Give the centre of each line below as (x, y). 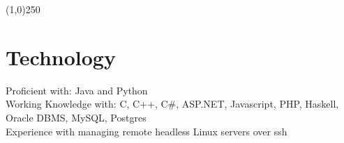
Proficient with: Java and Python (77, 90)
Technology (61, 57)
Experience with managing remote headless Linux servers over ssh (147, 131)
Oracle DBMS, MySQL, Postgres (76, 117)
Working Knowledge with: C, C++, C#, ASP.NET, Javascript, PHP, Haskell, (172, 104)
